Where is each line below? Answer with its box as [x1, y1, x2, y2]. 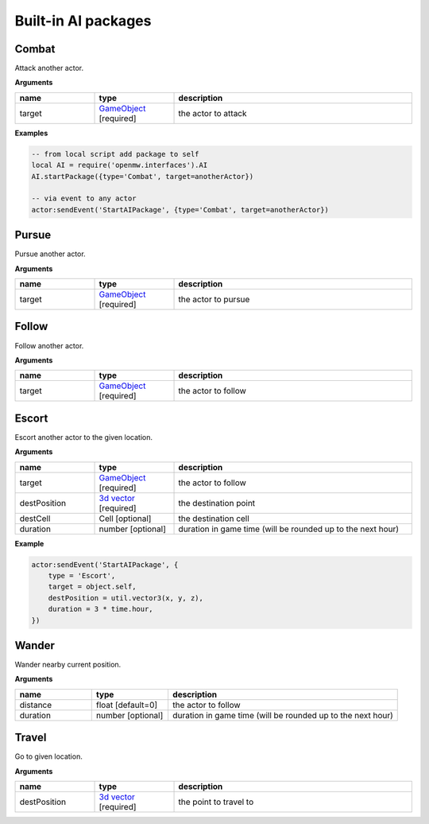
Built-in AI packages [14, 12, 152, 29]
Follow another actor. [14, 340, 84, 350]
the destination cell [178, 513, 249, 524]
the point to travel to [178, 796, 254, 807]
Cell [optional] [99, 513, 152, 524]
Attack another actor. [14, 64, 83, 73]
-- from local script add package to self [31, 150, 199, 158]
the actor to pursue [178, 294, 250, 305]
